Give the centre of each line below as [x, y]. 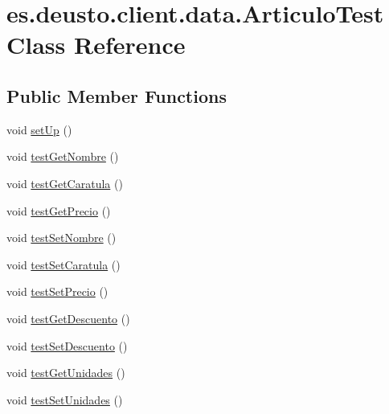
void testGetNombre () [63, 156]
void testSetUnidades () [65, 399]
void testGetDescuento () [68, 318]
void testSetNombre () [61, 238]
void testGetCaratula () [65, 183]
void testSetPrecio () [57, 291]
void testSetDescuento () [67, 345]
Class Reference [96, 45]
